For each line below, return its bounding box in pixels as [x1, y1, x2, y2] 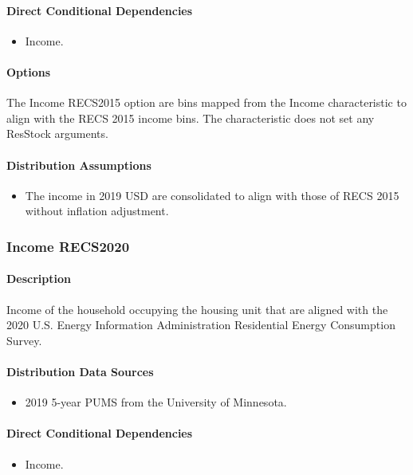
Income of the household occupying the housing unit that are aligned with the [6, 300, 388, 317]
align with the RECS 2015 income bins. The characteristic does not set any [6, 109, 375, 126]
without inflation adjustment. [25, 202, 169, 219]
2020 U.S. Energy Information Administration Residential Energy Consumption [6, 316, 395, 333]
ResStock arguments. [6, 125, 108, 142]
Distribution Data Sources [6, 363, 154, 379]
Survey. [6, 332, 42, 348]
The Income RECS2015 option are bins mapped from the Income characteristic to [6, 94, 407, 111]
